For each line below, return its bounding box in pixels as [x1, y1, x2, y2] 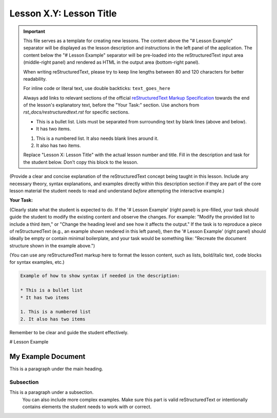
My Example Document [9, 352, 86, 361]
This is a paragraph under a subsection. [9, 389, 94, 395]
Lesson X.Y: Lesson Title [9, 8, 117, 19]
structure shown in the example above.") [9, 242, 95, 249]
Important [23, 28, 46, 34]
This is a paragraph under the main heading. [9, 366, 104, 372]
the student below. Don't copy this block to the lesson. [23, 159, 138, 165]
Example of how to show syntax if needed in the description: [20, 273, 180, 279]
